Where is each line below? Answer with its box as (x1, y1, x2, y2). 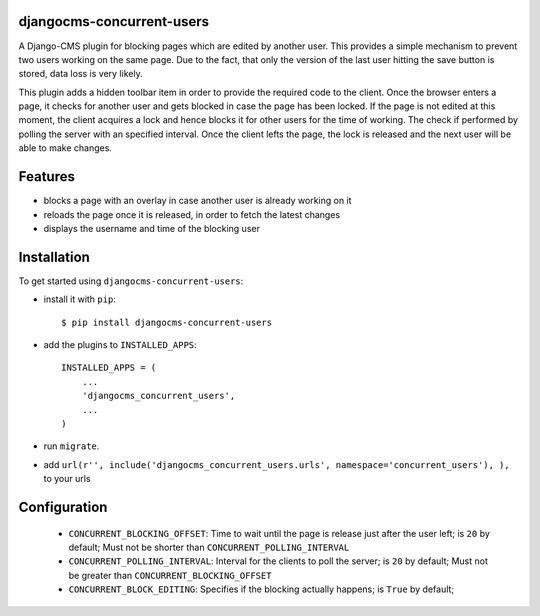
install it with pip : (43, 293, 117, 305)
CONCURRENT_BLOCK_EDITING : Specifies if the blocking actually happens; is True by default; (68, 583, 455, 595)
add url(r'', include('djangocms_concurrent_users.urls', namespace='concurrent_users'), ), (43, 458, 510, 470)
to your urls (43, 473, 91, 485)
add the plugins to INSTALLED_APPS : (43, 339, 197, 351)
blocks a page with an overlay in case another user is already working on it (43, 195, 352, 207)
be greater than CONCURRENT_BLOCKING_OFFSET (68, 569, 272, 581)
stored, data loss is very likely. (18, 68, 144, 80)
